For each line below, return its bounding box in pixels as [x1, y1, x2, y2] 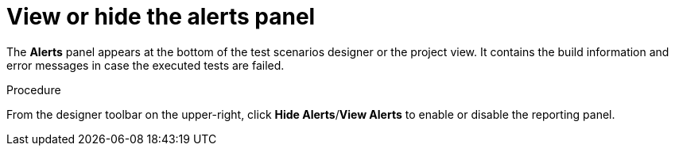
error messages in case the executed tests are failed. [6, 58, 285, 72]
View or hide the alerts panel [6, 3, 316, 30]
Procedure [6, 82, 61, 97]
